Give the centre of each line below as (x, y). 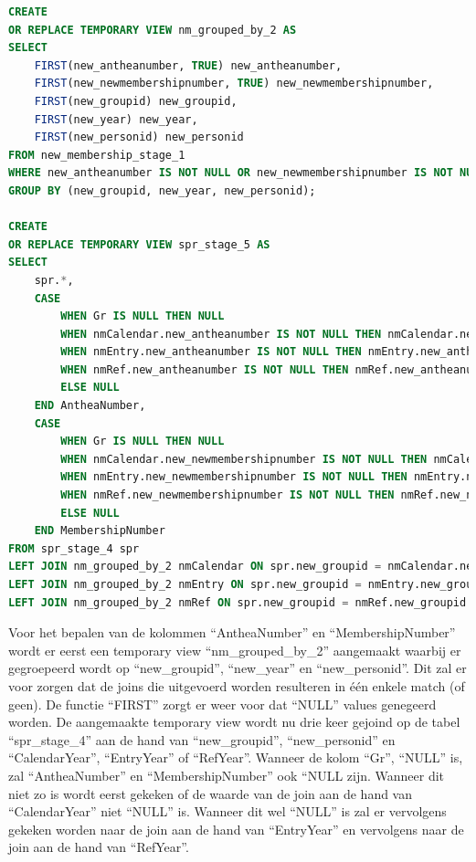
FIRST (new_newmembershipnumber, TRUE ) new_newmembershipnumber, (234, 84)
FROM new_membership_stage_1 (97, 155)
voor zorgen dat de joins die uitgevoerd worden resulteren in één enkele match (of (237, 685)
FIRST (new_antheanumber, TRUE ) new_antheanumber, (188, 65)
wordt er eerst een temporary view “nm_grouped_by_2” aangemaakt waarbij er (235, 650)
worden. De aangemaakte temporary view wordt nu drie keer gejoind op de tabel (234, 722)
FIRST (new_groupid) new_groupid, (136, 101)
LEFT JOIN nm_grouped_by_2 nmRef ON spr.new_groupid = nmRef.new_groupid (238, 602)
